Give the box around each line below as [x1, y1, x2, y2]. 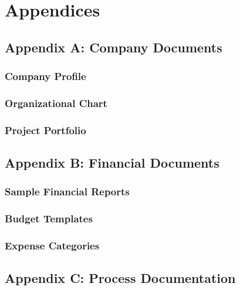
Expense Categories [5, 238, 100, 253]
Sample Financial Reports [5, 184, 130, 199]
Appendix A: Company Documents [5, 38, 222, 56]
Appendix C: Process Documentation [5, 269, 236, 287]
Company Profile [5, 69, 86, 84]
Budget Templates [5, 211, 93, 226]
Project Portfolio [5, 122, 86, 137]
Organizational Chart [5, 95, 107, 110]
